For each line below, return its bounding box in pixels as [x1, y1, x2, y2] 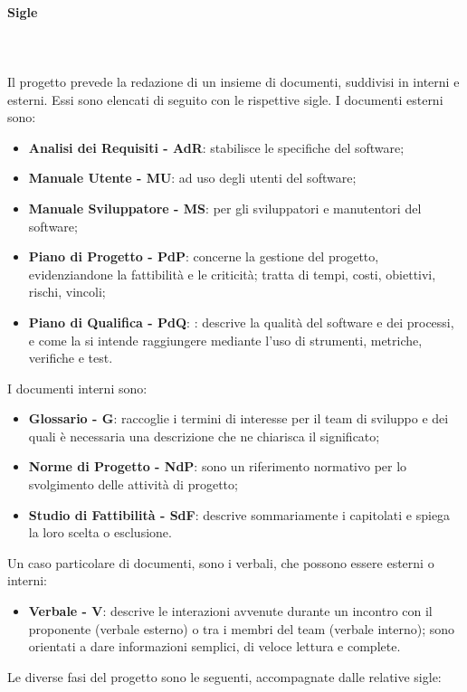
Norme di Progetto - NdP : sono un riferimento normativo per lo [28, 457, 407, 476]
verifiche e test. [28, 348, 113, 367]
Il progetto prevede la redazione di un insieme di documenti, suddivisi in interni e [7, 71, 460, 90]
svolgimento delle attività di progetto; [28, 475, 238, 494]
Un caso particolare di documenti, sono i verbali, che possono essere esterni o [7, 553, 434, 572]
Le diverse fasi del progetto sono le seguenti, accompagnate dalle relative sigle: [7, 667, 442, 686]
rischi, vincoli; [28, 282, 106, 301]
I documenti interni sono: [7, 378, 148, 397]
